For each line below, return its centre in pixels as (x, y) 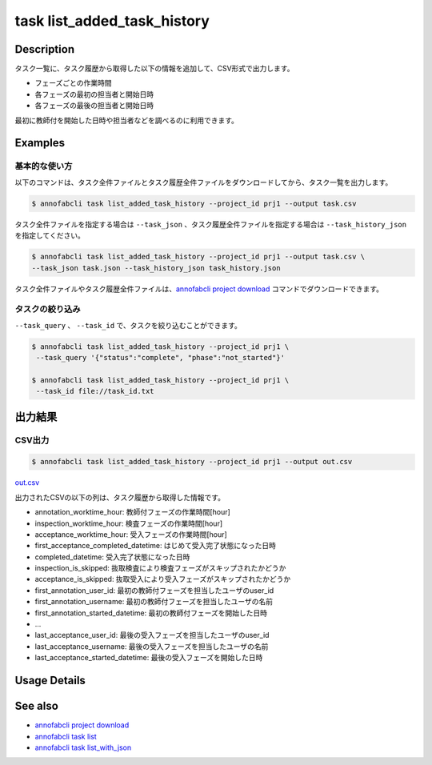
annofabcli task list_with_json (83, 747)
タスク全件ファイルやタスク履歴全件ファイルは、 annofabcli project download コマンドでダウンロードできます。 (199, 289)
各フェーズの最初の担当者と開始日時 (94, 94)
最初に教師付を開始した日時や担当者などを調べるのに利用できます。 (127, 120)
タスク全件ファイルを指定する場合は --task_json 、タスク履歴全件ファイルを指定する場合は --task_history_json (211, 224)
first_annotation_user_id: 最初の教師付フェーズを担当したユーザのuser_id (154, 590)
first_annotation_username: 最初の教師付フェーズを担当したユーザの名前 (154, 602)
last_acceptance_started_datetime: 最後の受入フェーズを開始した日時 (149, 658)
